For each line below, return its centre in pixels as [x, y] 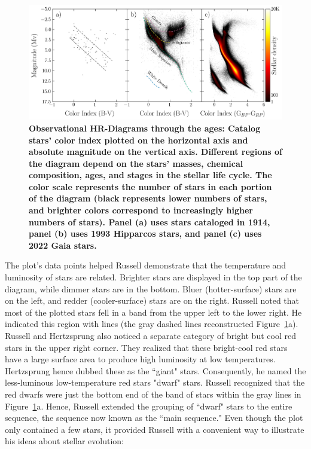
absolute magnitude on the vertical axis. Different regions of [155, 152]
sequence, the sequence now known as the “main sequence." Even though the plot [154, 418]
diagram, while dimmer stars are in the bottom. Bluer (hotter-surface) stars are [151, 288]
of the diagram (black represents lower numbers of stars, [148, 198]
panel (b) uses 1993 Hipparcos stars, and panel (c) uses [145, 233]
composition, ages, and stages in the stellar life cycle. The [150, 175]
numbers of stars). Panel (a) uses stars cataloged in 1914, [150, 222]
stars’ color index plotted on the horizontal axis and [138, 140]
